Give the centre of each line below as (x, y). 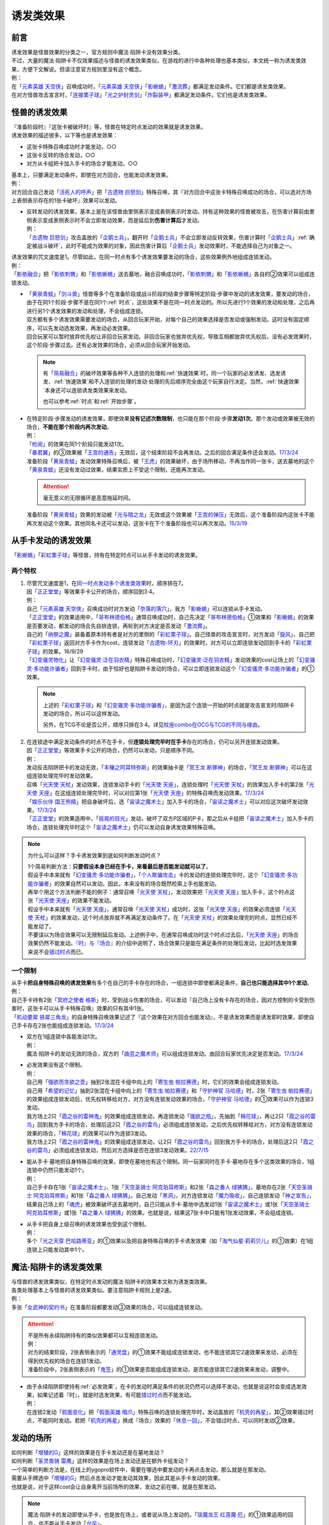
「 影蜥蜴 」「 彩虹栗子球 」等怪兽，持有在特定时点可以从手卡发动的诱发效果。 (106, 555)
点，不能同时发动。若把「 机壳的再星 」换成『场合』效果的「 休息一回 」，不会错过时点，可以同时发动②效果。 (162, 1421)
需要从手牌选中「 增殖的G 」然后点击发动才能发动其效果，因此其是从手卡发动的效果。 (117, 1478)
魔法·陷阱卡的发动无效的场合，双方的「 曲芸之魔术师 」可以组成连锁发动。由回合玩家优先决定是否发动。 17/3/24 (165, 1054)
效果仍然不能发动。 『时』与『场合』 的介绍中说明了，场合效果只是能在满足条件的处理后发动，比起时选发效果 (162, 943)
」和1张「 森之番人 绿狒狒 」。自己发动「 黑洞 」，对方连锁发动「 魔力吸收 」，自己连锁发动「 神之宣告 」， (190, 1196)
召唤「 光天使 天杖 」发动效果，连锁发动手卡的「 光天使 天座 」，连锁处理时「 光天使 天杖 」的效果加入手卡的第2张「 (168, 784)
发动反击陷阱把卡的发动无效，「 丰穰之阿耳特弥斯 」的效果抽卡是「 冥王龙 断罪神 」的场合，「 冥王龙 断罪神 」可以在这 (169, 767)
